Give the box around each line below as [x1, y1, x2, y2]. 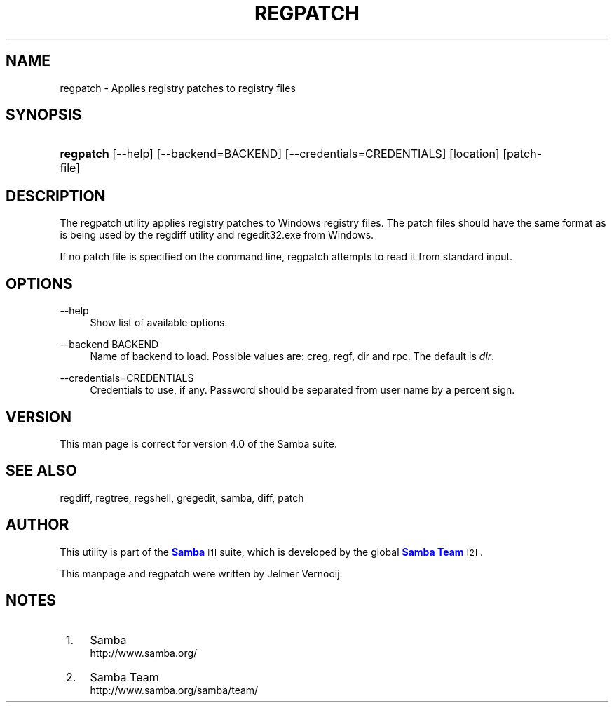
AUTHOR [6, 516, 69, 534]
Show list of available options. [90, 316, 228, 329]
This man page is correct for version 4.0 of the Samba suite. [60, 437, 337, 450]
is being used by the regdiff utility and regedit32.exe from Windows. [60, 229, 374, 241]
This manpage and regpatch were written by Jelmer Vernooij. [60, 567, 343, 580]
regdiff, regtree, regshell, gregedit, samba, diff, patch [60, 491, 304, 504]
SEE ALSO [6, 462, 77, 480]
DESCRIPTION [6, 187, 106, 205]
